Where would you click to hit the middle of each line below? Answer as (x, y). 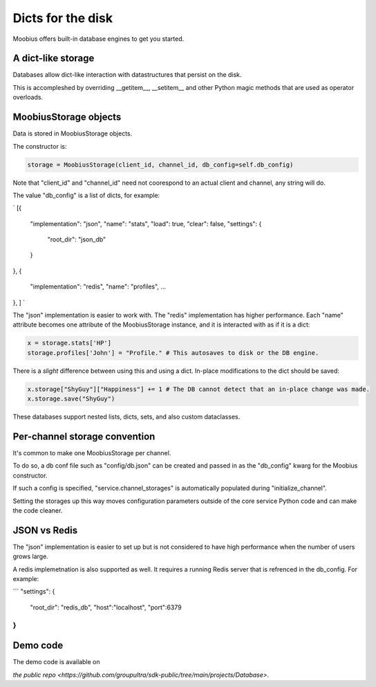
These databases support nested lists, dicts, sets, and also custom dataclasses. (126, 417)
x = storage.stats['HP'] (69, 343)
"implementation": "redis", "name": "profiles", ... (98, 286)
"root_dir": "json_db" (77, 239)
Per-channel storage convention (84, 436)
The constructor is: (40, 146)
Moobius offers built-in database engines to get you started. (98, 39)
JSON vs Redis (45, 530)
